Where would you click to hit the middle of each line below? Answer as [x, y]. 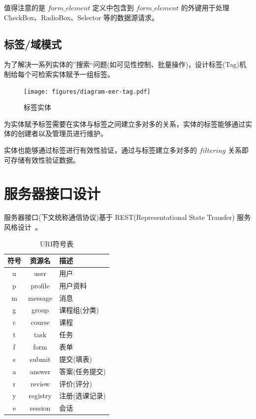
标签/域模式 [33, 44]
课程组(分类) [79, 310]
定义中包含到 [113, 7]
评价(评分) [76, 383]
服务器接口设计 [52, 193]
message [40, 297]
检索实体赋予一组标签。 [76, 74]
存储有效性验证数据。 [45, 159]
